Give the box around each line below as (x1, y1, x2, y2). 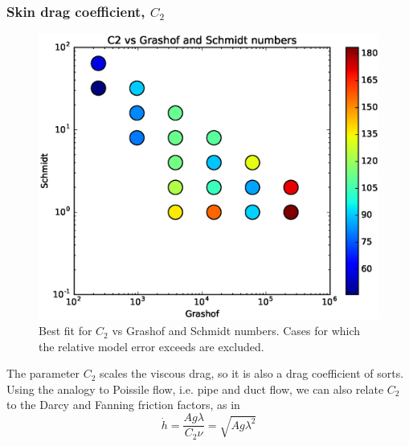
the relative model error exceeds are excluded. (39, 338, 264, 354)
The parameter (6, 365, 80, 382)
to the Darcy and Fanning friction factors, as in (6, 396, 240, 413)
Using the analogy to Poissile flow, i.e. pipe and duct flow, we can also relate (6, 380, 384, 397)
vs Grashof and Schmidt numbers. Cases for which (112, 322, 361, 339)
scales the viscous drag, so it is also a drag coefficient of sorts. (100, 365, 404, 382)
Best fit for (39, 322, 92, 339)
